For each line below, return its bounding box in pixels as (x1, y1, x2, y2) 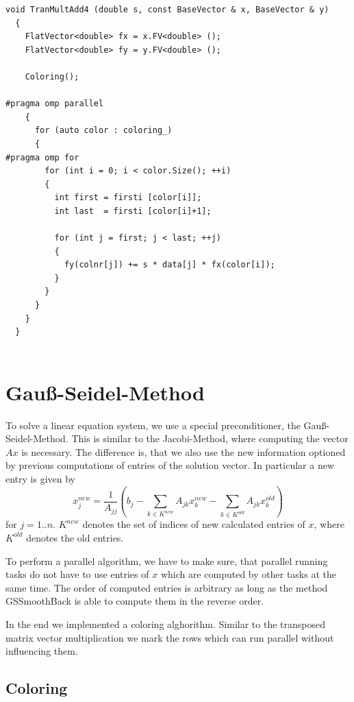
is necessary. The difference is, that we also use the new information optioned (21, 444, 346, 459)
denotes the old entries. (26, 530, 124, 544)
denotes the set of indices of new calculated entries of (82, 517, 305, 531)
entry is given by (5, 471, 76, 485)
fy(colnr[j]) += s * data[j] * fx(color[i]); (64, 260, 275, 270)
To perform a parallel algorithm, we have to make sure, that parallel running (5, 553, 328, 568)
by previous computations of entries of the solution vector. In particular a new (5, 458, 335, 472)
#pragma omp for (5, 152, 79, 162)
